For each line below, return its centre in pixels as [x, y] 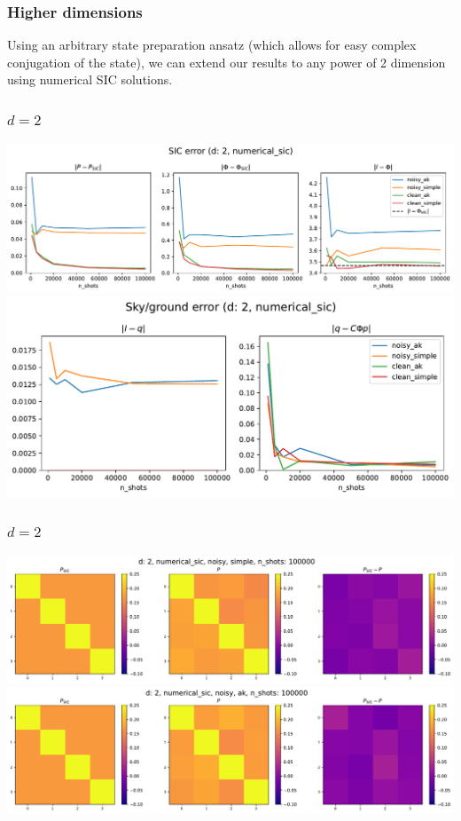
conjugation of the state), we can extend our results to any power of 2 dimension [227, 62]
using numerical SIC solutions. [90, 79]
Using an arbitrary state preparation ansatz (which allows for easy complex [212, 45]
